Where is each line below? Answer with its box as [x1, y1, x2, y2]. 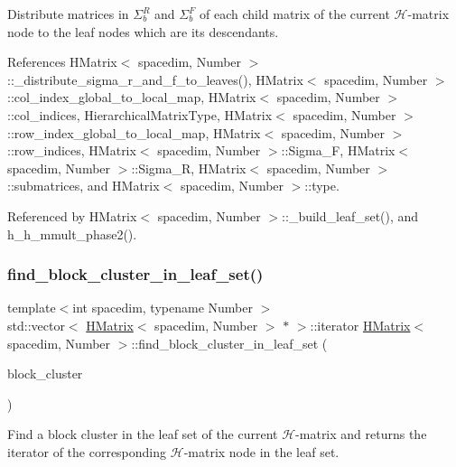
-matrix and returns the [295, 425, 427, 444]
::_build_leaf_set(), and [282, 206, 419, 225]
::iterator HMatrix [310, 315, 411, 334]
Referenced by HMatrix [7, 206, 137, 225]
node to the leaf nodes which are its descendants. [7, 22, 279, 41]
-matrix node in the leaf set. [183, 442, 340, 461]
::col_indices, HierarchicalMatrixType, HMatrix [7, 105, 273, 124]
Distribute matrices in [7, 5, 129, 23]
